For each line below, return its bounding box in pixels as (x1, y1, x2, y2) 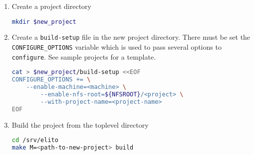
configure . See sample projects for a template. (11, 51, 156, 62)
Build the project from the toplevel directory (11, 119, 149, 130)
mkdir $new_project (11, 18, 76, 25)
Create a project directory (11, 1, 92, 11)
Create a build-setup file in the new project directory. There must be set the (11, 32, 251, 42)
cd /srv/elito (11, 137, 58, 144)
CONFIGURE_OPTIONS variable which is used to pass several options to (11, 42, 222, 52)
